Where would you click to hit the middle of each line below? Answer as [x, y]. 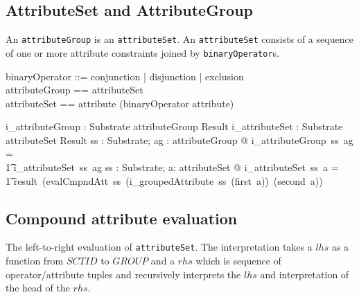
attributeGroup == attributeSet [75, 90]
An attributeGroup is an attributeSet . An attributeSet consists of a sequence [179, 39]
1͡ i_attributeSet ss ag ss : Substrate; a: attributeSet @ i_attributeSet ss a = [172, 167]
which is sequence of [238, 261]
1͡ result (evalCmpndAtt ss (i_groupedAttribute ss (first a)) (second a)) [164, 180]
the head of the [38, 288]
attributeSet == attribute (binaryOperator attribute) [120, 103]
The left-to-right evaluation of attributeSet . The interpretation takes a [159, 247]
